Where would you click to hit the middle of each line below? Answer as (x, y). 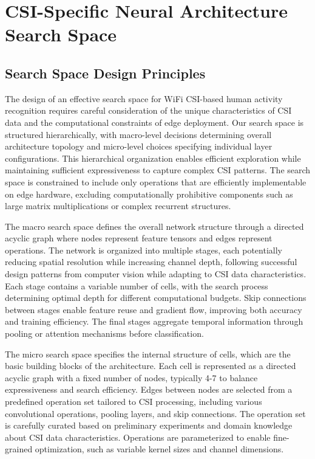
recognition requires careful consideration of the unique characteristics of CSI (148, 110)
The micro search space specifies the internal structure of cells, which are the (148, 354)
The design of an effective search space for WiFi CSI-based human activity (144, 98)
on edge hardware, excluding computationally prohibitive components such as (149, 194)
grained (19, 449)
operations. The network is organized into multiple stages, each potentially (144, 250)
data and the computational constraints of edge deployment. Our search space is (154, 122)
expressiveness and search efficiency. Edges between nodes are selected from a (149, 389)
